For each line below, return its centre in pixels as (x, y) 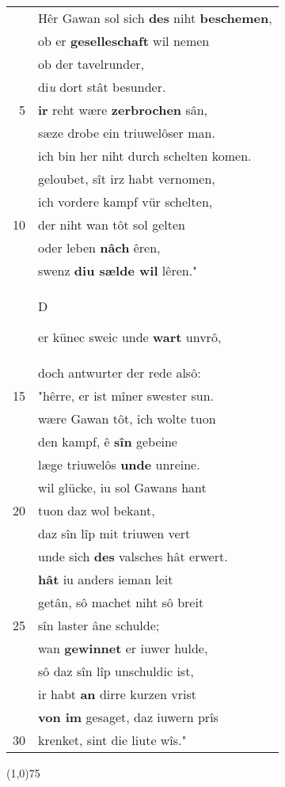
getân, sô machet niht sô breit (121, 602)
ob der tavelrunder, (91, 64)
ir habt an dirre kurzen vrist (117, 694)
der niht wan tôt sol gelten (112, 224)
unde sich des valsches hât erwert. (133, 556)
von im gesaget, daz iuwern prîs (128, 717)
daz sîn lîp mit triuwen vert (114, 533)
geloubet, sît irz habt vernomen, (127, 179)
